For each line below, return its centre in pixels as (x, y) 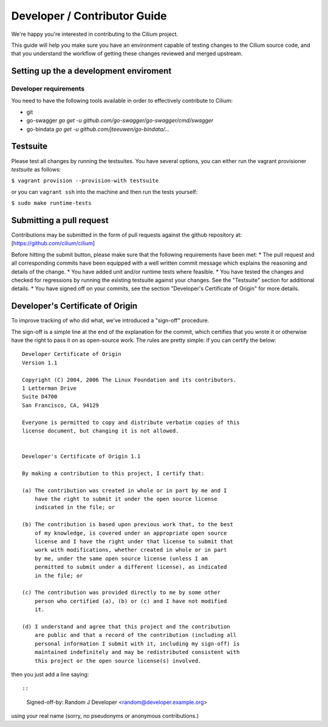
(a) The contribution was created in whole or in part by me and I (125, 490)
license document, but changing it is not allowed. (101, 431)
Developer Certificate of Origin (72, 354)
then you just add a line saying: (50, 674)
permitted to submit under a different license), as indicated (131, 567)
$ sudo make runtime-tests (51, 203)
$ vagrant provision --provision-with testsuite (85, 181)
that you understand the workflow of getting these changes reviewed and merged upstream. (127, 54)
